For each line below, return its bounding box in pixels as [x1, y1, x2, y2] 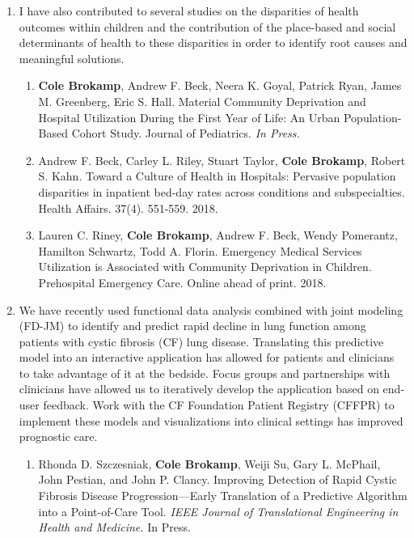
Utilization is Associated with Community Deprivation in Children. [38, 258, 372, 275]
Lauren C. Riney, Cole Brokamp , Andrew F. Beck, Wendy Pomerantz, [38, 227, 398, 244]
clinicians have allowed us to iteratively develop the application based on [19, 380, 379, 397]
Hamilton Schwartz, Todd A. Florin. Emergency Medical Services [38, 242, 362, 259]
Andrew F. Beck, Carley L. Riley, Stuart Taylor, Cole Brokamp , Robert [38, 151, 406, 168]
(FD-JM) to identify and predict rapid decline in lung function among [19, 317, 366, 334]
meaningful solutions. [19, 49, 125, 66]
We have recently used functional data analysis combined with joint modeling [19, 301, 403, 318]
